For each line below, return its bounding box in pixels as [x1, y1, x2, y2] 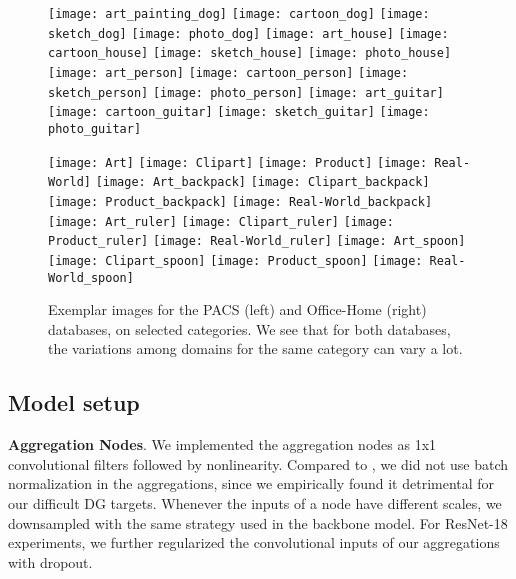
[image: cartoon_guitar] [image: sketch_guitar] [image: [48, 105, 430, 120]
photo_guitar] [48, 121, 142, 136]
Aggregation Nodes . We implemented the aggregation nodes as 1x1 [8, 434, 437, 455]
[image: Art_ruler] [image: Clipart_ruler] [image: [48, 214, 394, 229]
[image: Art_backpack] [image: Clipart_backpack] [95, 175, 430, 190]
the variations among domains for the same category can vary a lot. [48, 338, 463, 359]
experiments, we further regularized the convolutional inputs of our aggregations [8, 532, 500, 553]
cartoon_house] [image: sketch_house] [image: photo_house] [48, 46, 452, 61]
